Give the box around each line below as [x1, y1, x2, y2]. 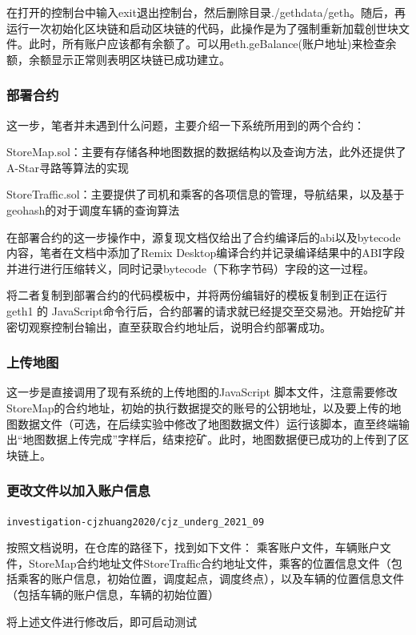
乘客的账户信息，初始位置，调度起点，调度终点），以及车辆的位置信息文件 [17, 570, 404, 587]
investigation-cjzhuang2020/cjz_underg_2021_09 [6, 516, 265, 528]
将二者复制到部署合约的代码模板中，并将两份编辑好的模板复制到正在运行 [6, 287, 387, 303]
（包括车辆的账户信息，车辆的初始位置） [6, 585, 219, 602]
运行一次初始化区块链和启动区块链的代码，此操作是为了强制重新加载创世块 [6, 19, 398, 36]
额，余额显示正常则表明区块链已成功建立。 [6, 50, 230, 67]
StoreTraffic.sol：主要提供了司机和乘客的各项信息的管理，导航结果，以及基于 [6, 186, 405, 203]
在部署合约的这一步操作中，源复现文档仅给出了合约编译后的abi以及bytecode [6, 228, 401, 245]
